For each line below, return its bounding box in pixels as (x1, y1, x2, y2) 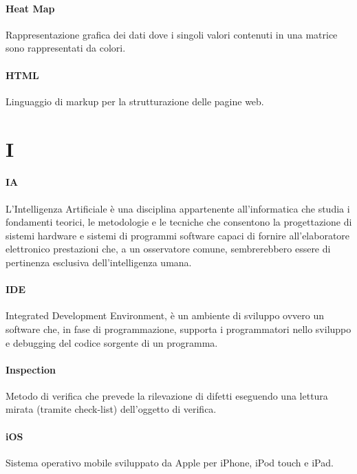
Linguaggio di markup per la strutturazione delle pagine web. (6, 94, 264, 108)
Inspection (6, 362, 56, 376)
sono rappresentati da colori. (6, 41, 126, 55)
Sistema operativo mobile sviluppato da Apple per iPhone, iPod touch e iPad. (6, 455, 334, 469)
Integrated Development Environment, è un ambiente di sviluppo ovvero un (6, 308, 324, 323)
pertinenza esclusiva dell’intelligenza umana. (6, 255, 192, 269)
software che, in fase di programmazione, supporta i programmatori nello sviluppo (6, 321, 351, 336)
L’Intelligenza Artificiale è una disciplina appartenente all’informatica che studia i (6, 201, 350, 215)
